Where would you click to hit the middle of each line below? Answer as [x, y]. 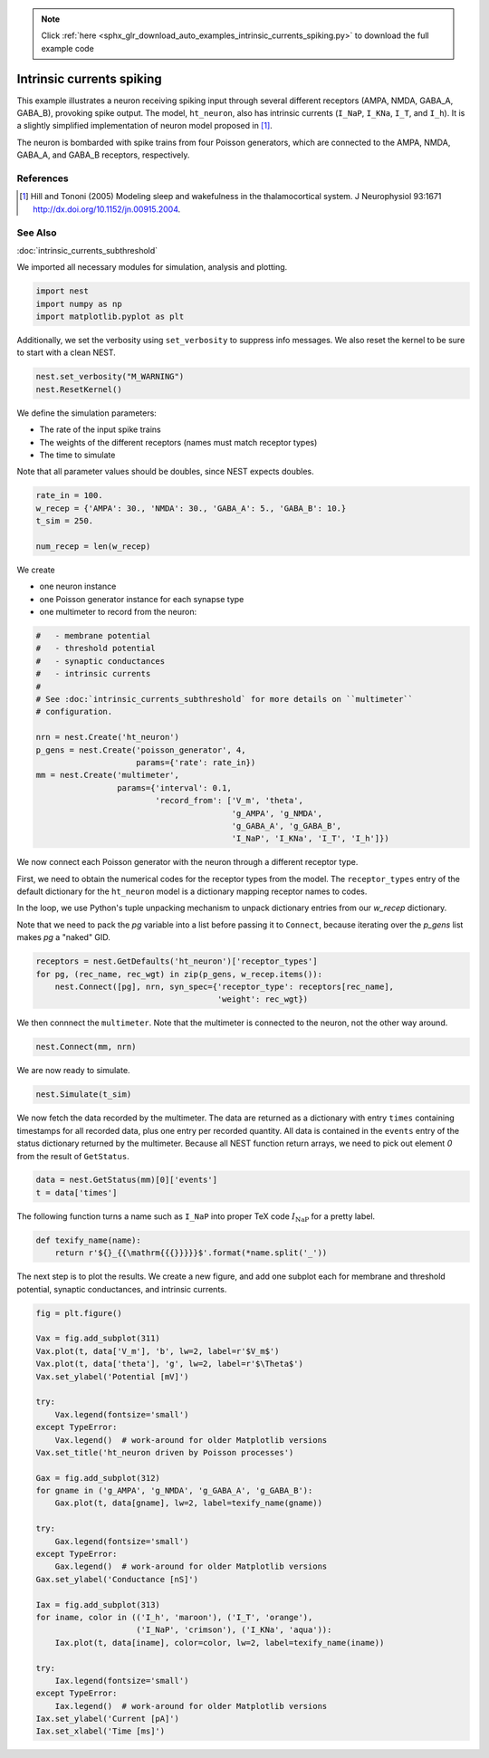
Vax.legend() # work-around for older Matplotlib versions [191, 1440]
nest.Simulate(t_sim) [84, 1095]
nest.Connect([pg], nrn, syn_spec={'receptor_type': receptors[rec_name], [224, 987]
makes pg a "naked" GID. [63, 937]
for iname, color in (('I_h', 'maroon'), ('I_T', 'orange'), [174, 1617]
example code [67, 48]
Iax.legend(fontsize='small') [122, 1681]
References [43, 178]
